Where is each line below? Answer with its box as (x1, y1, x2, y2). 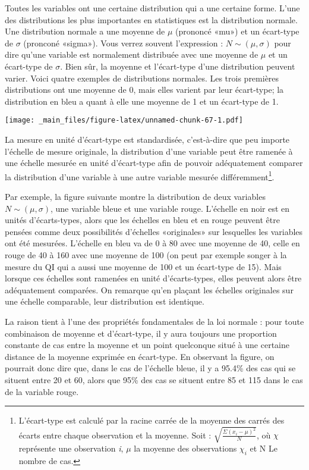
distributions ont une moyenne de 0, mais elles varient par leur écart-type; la (5, 83, 284, 96)
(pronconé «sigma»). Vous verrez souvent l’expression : (23, 36, 223, 49)
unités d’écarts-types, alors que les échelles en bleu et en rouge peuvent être (5, 214, 280, 226)
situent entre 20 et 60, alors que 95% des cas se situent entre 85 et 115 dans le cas (5, 373, 303, 386)
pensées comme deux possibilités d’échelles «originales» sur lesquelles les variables (5, 225, 303, 237)
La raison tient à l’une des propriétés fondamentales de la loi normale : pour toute (5, 315, 304, 327)
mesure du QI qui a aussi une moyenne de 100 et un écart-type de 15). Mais (5, 260, 282, 272)
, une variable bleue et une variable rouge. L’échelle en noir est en (50, 202, 290, 214)
